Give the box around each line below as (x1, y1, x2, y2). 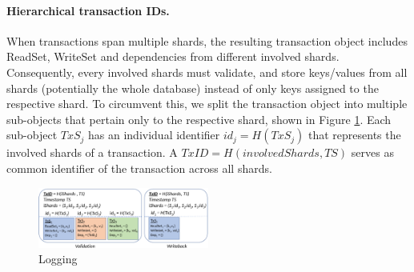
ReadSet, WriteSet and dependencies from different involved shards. (6, 48, 340, 65)
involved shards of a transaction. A (6, 144, 178, 161)
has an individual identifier (88, 126, 220, 143)
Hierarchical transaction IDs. (6, 2, 170, 18)
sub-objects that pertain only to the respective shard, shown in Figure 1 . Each (6, 110, 392, 127)
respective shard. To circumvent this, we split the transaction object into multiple (6, 95, 408, 112)
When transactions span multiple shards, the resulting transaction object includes (6, 32, 408, 49)
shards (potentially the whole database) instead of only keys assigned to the (6, 79, 379, 96)
